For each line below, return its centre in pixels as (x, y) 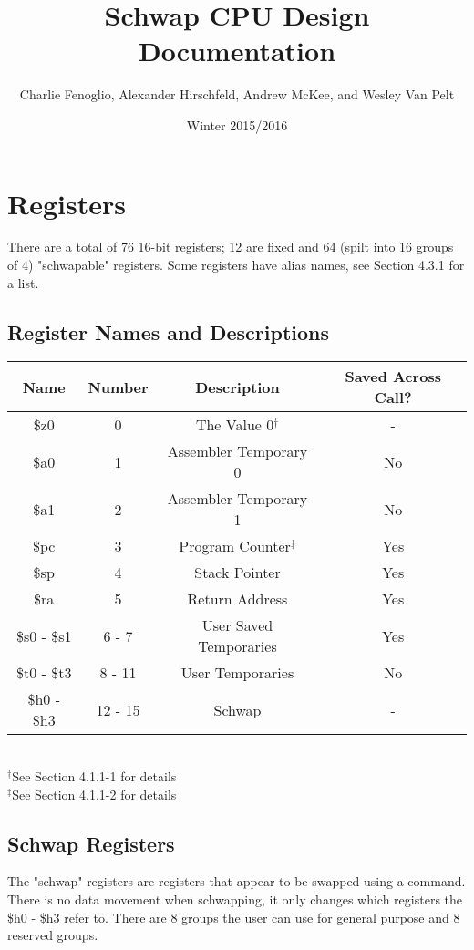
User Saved (237, 625)
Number (118, 387)
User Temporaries (237, 673)
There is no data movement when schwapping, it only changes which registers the (235, 899)
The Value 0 (235, 425)
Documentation (237, 51)
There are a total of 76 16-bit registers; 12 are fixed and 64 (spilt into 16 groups (231, 247)
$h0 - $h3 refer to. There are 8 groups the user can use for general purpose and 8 (234, 917)
